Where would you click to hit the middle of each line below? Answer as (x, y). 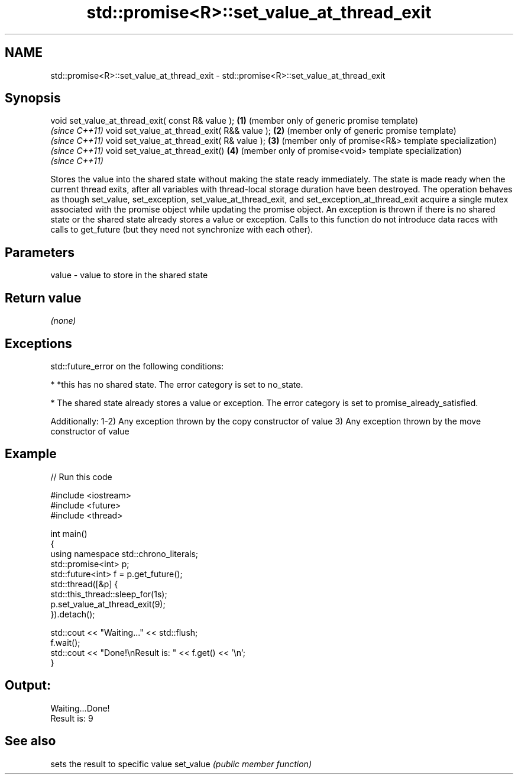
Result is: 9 (72, 718)
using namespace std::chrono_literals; (124, 553)
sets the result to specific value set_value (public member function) (181, 764)
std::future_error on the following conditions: (137, 366)
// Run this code (81, 477)
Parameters (40, 252)
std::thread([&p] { (84, 584)
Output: (28, 685)
